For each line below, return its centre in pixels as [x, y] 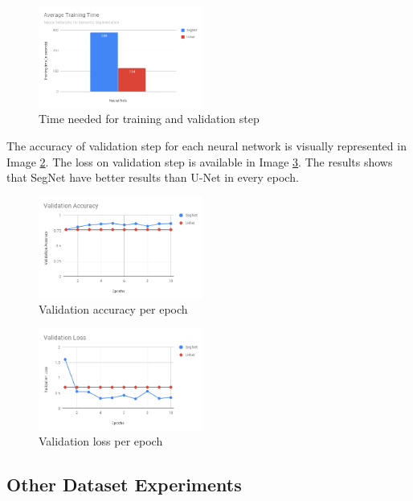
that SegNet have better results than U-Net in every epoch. [153, 177]
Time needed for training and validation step [149, 119]
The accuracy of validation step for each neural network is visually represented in [206, 146]
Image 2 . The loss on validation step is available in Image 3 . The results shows [200, 161]
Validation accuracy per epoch [113, 309]
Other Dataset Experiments [124, 485]
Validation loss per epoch [101, 441]
